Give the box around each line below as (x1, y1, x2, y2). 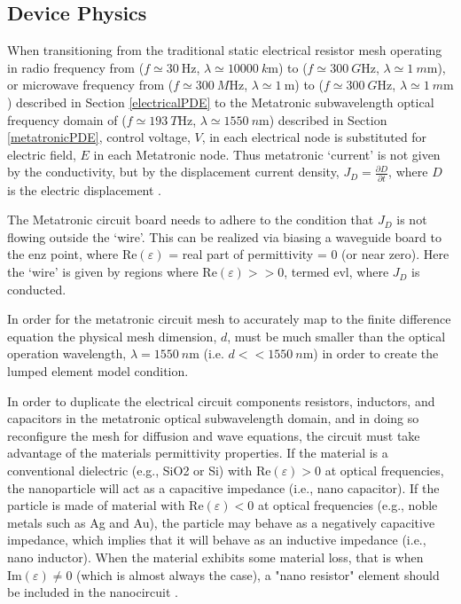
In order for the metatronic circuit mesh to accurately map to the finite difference (7, 310, 451, 328)
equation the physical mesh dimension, (7, 326, 217, 345)
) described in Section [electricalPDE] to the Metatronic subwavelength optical (7, 92, 434, 111)
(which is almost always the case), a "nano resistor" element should (76, 565, 440, 584)
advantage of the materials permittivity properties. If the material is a (7, 443, 388, 462)
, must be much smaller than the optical (227, 326, 446, 345)
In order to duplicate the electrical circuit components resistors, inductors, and (7, 391, 435, 410)
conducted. (7, 279, 66, 298)
